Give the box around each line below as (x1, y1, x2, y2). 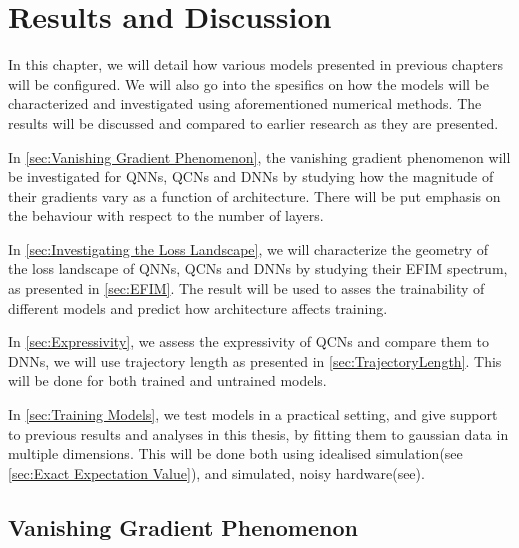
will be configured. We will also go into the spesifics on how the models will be (8, 73, 490, 94)
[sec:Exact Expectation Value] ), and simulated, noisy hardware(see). (8, 462, 425, 483)
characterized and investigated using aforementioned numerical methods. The (8, 93, 482, 114)
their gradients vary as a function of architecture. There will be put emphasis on (8, 185, 501, 206)
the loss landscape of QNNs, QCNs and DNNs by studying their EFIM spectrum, (8, 258, 508, 279)
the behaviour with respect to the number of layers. (8, 205, 324, 226)
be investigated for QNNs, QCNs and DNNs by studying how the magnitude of (8, 166, 494, 187)
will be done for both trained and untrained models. (8, 370, 327, 391)
